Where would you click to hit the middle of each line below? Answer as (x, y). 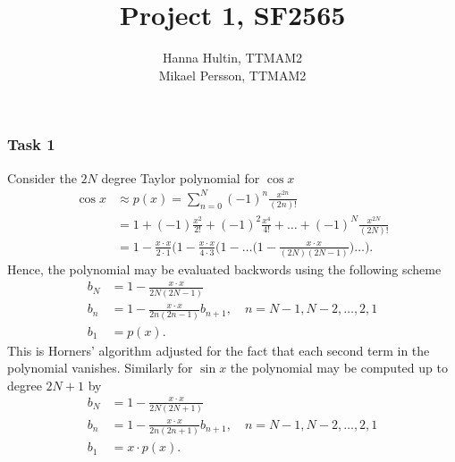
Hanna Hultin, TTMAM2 (232, 58)
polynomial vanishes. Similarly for (100, 368)
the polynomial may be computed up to (339, 368)
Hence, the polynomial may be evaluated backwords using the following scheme (224, 269)
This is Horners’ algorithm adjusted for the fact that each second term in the (219, 350)
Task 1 (31, 144)
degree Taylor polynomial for (181, 177)
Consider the (42, 177)
